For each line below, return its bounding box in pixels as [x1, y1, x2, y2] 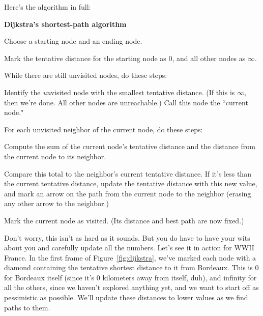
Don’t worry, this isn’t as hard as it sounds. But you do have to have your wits [4, 232, 250, 243]
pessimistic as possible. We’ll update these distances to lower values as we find [4, 292, 248, 303]
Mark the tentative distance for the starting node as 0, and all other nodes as [4, 52, 246, 63]
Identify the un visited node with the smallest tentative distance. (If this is [4, 87, 235, 97]
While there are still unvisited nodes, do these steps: [4, 70, 167, 80]
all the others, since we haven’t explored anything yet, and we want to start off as [4, 282, 259, 293]
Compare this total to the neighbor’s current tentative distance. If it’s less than [4, 168, 251, 179]
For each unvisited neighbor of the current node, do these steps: [4, 124, 203, 134]
